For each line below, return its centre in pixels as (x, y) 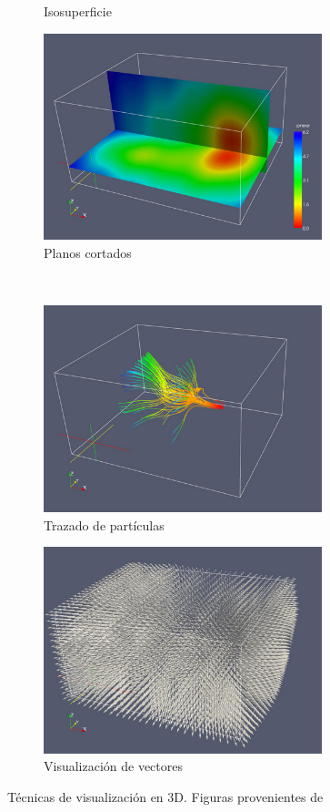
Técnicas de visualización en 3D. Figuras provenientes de (165, 797)
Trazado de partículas (104, 524)
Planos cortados (88, 252)
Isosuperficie (78, 11)
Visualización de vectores (114, 766)
